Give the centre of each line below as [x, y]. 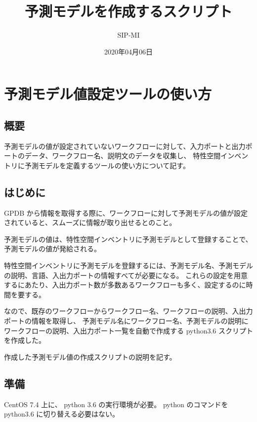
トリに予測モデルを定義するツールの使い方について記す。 [97, 165]
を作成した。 [25, 340]
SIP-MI [128, 35]
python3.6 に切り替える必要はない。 [62, 414]
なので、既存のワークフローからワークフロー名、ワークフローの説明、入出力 [128, 311]
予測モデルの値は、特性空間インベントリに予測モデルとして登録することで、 [128, 239]
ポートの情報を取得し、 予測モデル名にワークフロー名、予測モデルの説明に [126, 321]
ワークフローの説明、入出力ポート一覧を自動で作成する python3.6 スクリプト [129, 330]
